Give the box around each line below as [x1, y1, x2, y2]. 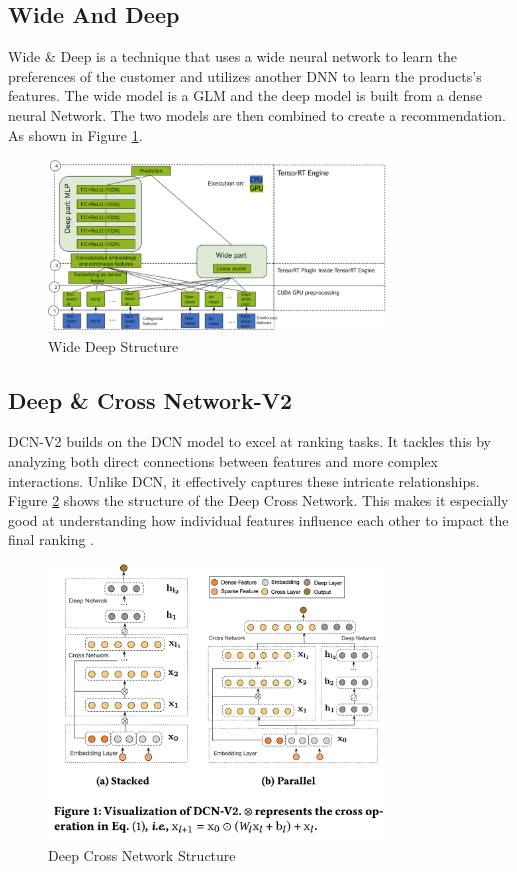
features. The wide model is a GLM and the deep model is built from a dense [8, 85, 482, 106]
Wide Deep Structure [48, 335, 179, 356]
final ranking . [8, 529, 95, 550]
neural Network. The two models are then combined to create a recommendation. [8, 104, 506, 125]
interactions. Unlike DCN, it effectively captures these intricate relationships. [8, 470, 480, 491]
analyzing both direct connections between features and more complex [8, 451, 438, 472]
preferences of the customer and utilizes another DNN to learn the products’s [8, 65, 482, 86]
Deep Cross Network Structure [48, 844, 236, 865]
